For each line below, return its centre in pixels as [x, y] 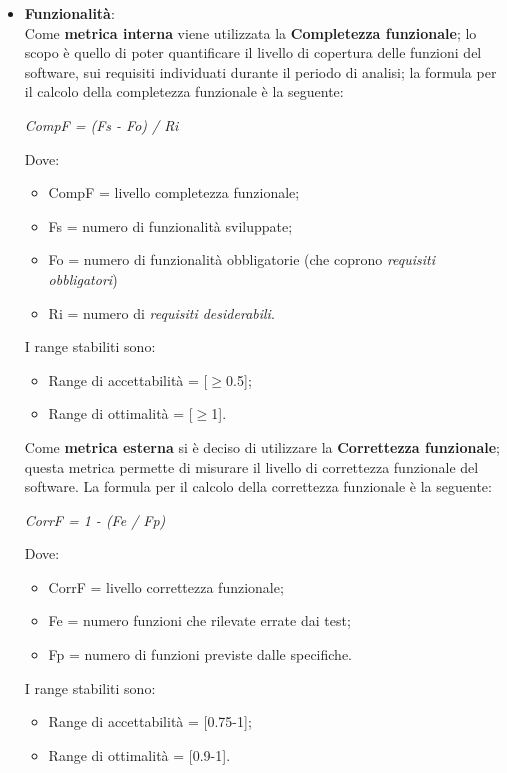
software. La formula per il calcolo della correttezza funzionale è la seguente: [258, 486]
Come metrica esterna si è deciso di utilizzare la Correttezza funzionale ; [262, 446]
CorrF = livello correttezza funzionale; [166, 586]
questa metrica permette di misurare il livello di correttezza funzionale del [251, 466]
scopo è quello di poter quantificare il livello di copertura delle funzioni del [253, 52]
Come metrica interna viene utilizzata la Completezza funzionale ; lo [250, 32]
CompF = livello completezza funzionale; [174, 192]
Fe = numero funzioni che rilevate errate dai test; [199, 620]
